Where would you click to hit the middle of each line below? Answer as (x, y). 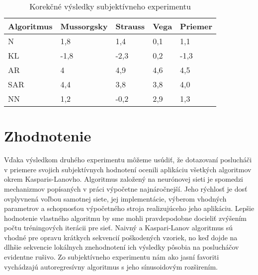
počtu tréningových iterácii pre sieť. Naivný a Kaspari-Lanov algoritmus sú (118, 228)
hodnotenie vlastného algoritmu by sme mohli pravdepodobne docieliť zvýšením (126, 218)
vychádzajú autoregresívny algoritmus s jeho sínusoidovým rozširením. (111, 266)
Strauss (130, 26)
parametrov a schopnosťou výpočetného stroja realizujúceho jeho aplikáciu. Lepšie (129, 208)
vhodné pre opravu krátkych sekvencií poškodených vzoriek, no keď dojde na (121, 237)
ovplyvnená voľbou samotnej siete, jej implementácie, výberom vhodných (115, 198)
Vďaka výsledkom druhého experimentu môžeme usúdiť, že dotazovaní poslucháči (128, 160)
